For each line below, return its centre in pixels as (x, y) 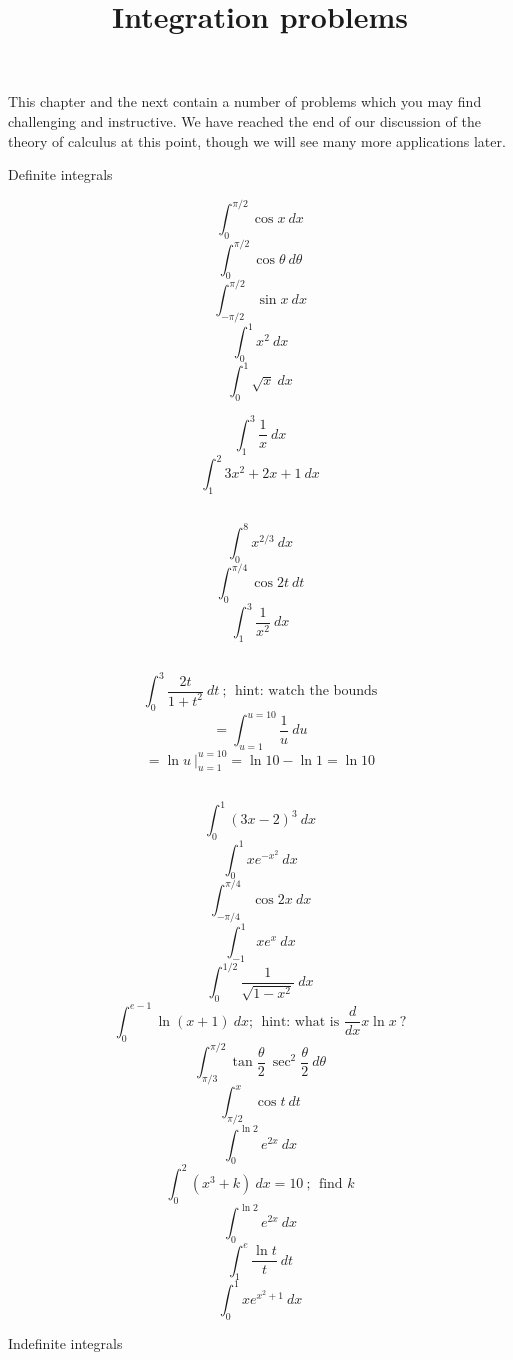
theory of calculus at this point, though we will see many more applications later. (257, 140)
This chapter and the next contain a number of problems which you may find (245, 101)
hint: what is (300, 1021)
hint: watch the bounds (306, 691)
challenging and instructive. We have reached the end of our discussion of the (244, 120)
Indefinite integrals (65, 1342)
